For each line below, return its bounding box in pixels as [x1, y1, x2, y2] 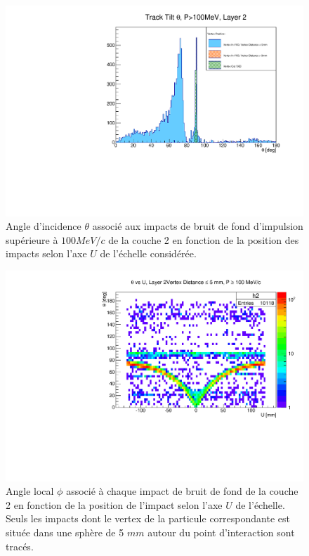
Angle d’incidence [6, 219, 81, 233]
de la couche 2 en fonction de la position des [108, 232, 299, 247]
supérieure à [6, 232, 58, 247]
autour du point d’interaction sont [147, 525, 295, 540]
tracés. [6, 538, 34, 553]
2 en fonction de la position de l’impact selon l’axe [6, 497, 223, 512]
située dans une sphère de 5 [6, 525, 124, 540]
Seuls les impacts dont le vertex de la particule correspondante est [6, 511, 290, 526]
